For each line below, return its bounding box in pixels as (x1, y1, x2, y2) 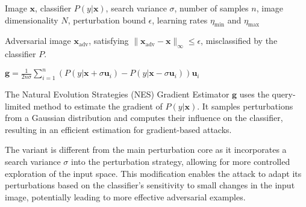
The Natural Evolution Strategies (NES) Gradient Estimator (5, 88, 230, 100)
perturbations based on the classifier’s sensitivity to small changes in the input (5, 179, 295, 191)
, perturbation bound (67, 13, 146, 26)
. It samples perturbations (197, 99, 293, 112)
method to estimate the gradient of (33, 99, 163, 112)
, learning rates (152, 13, 208, 26)
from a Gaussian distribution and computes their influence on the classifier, (5, 111, 283, 124)
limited (5, 99, 31, 112)
